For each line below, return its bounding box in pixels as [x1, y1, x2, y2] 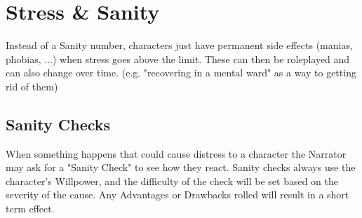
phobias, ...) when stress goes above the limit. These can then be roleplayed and [6, 51, 350, 66]
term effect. [6, 201, 55, 216]
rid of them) [6, 79, 58, 93]
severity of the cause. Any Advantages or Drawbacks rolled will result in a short [6, 187, 349, 202]
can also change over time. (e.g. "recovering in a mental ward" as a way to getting [6, 65, 356, 80]
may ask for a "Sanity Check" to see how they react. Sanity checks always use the [6, 160, 356, 175]
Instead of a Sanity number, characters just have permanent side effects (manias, [6, 38, 353, 53]
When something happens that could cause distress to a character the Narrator [6, 146, 347, 161]
